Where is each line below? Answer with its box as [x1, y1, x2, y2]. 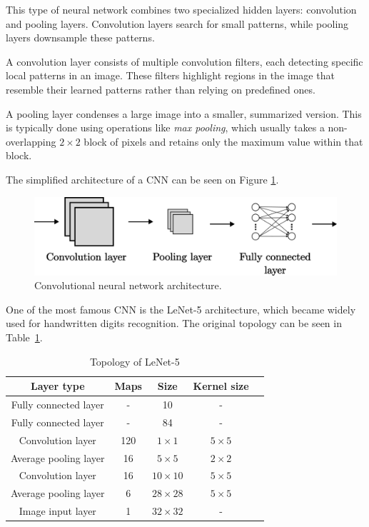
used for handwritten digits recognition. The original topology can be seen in [6, 316, 342, 331]
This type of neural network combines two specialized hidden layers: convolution [6, 2, 357, 16]
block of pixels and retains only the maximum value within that [84, 134, 363, 149]
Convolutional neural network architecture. [34, 278, 222, 293]
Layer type [30, 378, 85, 393]
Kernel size [193, 378, 249, 393]
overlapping [6, 134, 56, 149]
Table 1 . [6, 330, 43, 345]
